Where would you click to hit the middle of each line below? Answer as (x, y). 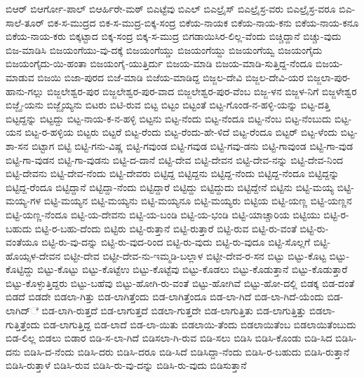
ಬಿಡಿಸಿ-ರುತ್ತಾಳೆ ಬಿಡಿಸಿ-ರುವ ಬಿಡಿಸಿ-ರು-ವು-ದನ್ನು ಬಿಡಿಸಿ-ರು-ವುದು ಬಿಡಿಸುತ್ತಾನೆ (126, 365)
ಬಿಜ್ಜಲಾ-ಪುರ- (329, 77)
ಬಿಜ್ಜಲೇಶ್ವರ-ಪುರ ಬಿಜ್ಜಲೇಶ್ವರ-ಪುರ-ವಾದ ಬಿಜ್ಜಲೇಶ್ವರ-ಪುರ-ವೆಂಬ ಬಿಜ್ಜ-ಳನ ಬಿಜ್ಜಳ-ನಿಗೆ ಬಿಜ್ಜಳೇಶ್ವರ (202, 91)
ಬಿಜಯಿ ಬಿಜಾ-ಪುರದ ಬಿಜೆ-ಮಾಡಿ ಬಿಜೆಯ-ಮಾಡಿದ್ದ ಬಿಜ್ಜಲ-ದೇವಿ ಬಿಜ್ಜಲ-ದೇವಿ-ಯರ (171, 77)
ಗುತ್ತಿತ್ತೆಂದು (23, 324)
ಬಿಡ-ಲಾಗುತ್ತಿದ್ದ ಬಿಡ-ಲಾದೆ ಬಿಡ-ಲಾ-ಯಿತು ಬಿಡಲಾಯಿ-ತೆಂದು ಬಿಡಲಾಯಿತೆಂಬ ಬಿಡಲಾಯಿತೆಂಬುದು (200, 324)
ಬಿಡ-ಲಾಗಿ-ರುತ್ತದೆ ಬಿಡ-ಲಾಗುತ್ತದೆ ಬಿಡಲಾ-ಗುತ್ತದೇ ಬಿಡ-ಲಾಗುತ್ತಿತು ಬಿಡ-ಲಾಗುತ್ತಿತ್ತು (174, 310)
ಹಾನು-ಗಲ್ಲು (25, 91)
